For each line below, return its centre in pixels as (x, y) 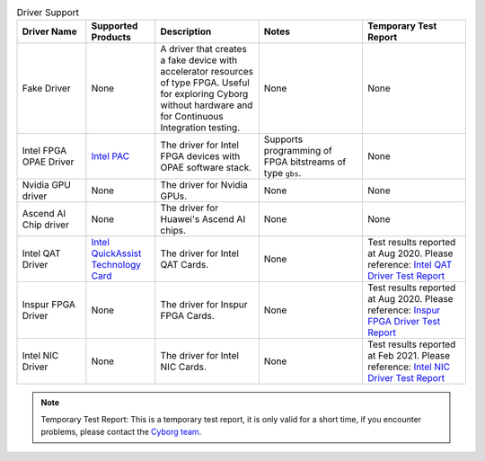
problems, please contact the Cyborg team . (121, 432)
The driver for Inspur (204, 305)
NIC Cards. (183, 367)
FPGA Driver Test (403, 322)
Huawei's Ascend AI (203, 219)
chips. (173, 231)
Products (111, 38)
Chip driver (45, 225)
